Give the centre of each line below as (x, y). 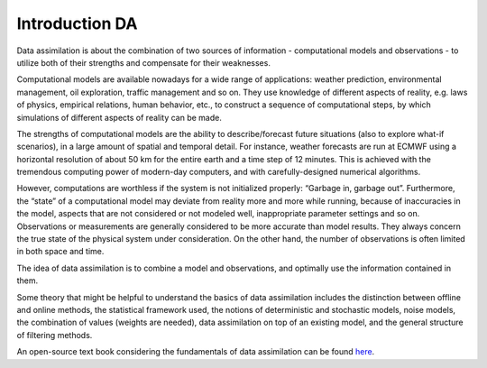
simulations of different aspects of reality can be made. (119, 117)
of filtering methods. (55, 335)
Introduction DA (78, 23)
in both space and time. (60, 252)
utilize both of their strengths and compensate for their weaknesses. (143, 62)
